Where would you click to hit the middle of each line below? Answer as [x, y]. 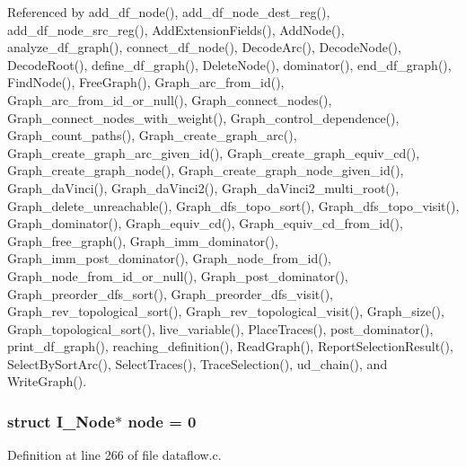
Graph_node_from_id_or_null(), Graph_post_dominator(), [178, 275]
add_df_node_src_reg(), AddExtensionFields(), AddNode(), [176, 29]
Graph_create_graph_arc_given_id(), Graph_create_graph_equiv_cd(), [214, 152]
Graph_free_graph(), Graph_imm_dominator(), [143, 240]
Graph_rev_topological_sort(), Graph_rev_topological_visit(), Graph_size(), [226, 311]
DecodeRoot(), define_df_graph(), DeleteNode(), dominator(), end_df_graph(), [229, 64]
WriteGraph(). [47, 381]
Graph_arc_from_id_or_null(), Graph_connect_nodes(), [170, 99]
